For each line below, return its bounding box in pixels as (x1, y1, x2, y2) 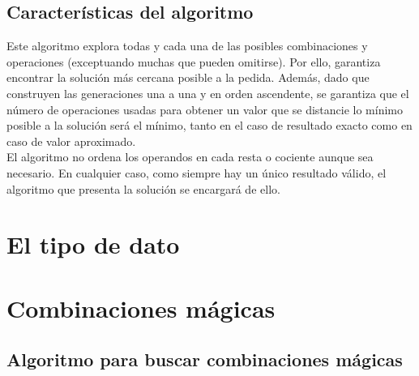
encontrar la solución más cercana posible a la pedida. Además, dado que (6, 69, 370, 86)
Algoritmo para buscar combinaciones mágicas (6, 347, 403, 372)
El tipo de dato (6, 228, 180, 261)
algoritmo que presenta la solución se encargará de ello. (6, 180, 280, 197)
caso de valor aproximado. (6, 132, 136, 149)
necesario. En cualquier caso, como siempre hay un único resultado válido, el (6, 164, 387, 181)
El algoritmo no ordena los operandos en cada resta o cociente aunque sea (6, 148, 374, 165)
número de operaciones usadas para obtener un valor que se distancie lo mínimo (6, 100, 404, 117)
